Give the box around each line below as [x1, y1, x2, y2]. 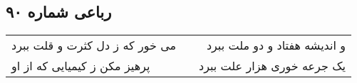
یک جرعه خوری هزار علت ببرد [199, 57, 346, 74]
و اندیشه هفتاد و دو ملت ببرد [206, 37, 346, 54]
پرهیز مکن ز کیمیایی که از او [11, 57, 150, 74]
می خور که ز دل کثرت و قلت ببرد [11, 37, 177, 54]
